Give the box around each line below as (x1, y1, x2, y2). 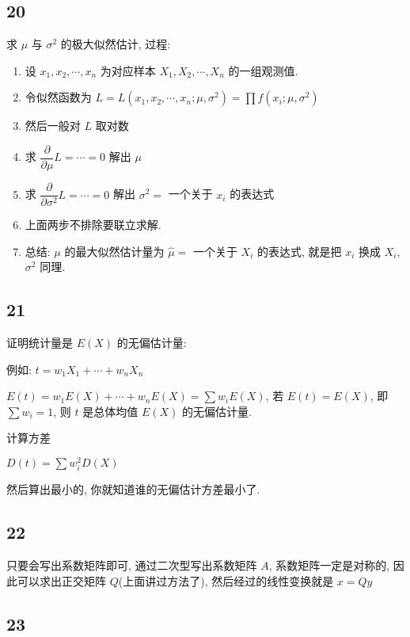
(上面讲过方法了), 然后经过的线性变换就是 (118, 572, 334, 589)
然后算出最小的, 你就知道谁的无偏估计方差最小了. (6, 481, 260, 498)
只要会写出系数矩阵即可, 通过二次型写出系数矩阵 (6, 557, 257, 574)
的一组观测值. (228, 62, 298, 78)
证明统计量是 (6, 334, 73, 351)
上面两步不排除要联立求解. (25, 216, 161, 233)
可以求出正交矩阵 (17, 572, 106, 589)
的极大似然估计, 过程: (60, 36, 171, 52)
